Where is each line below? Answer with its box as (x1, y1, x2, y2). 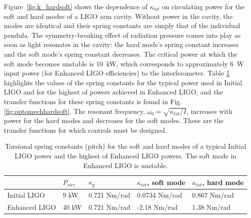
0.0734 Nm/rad (137, 189, 182, 200)
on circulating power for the (162, 1, 245, 11)
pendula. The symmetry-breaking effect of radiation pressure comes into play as (4, 30, 241, 40)
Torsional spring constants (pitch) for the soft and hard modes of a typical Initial (5, 141, 246, 151)
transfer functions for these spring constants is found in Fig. (4, 96, 182, 106)
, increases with (187, 106, 233, 116)
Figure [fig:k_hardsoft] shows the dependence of (4, 1, 148, 11)
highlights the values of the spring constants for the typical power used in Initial (4, 77, 242, 87)
